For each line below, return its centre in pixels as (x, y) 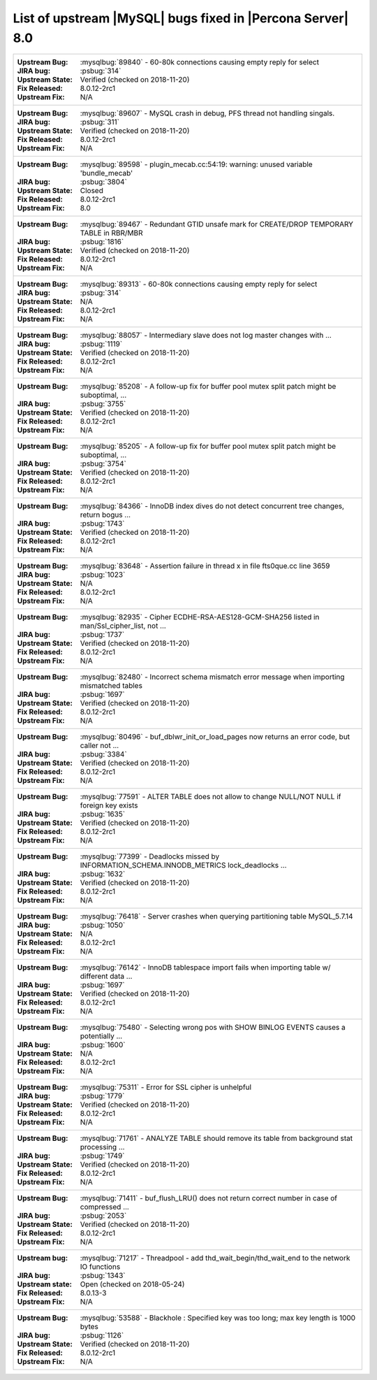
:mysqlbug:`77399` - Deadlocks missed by (150, 856)
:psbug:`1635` (103, 814)
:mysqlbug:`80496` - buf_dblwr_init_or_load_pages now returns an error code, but (215, 737)
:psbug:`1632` (103, 874)
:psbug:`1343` (103, 1276)
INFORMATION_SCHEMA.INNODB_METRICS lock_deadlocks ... (183, 865)
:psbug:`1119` (101, 344)
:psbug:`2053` (103, 1216)
